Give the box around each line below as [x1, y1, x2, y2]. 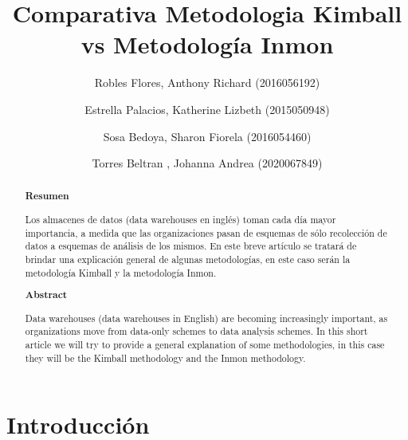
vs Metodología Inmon [80, 28, 334, 61]
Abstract [25, 288, 68, 302]
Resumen [25, 189, 69, 203]
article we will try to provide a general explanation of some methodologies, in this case [25, 338, 385, 352]
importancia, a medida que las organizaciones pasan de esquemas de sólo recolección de [25, 226, 387, 239]
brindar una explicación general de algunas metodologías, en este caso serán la [25, 253, 351, 265]
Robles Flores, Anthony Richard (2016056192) [94, 74, 320, 91]
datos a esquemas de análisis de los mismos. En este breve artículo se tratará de [25, 239, 357, 253]
